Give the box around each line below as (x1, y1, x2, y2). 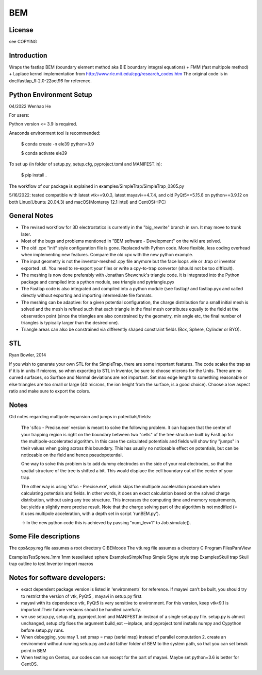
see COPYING (9, 39, 37, 45)
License (9, 26, 33, 34)
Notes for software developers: (9, 574, 106, 582)
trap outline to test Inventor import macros (9, 561, 94, 567)
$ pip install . (21, 172, 47, 178)
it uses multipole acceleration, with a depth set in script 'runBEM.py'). (21, 511, 160, 516)
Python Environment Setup (9, 90, 92, 99)
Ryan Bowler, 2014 (9, 352, 46, 358)
